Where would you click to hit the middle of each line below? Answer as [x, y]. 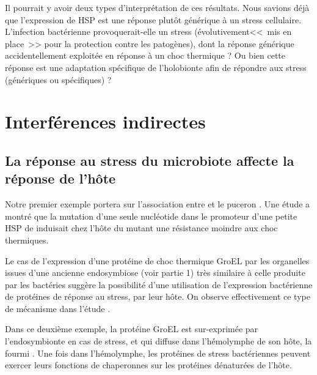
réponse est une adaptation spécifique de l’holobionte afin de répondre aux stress [156, 67]
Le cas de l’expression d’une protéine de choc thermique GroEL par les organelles [157, 260]
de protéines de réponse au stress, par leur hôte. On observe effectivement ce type [158, 296]
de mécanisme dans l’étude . [58, 308]
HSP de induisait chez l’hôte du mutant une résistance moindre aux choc [141, 228]
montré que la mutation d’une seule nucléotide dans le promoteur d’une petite [151, 216]
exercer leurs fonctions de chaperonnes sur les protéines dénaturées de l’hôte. [148, 365]
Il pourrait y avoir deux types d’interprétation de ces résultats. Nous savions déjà [157, 7]
